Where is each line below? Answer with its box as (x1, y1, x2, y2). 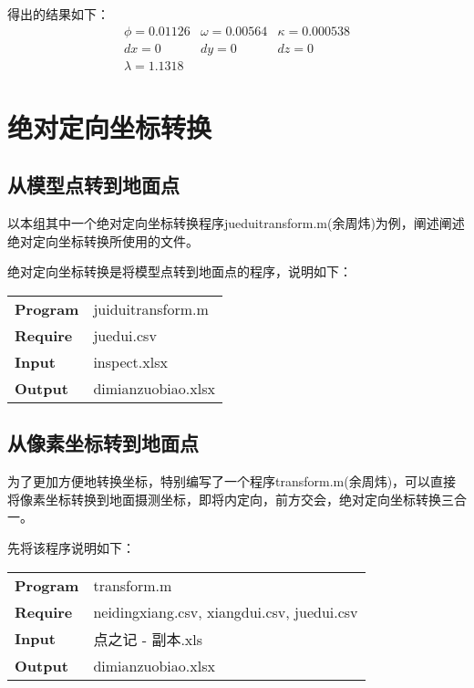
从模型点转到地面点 (7, 171, 180, 199)
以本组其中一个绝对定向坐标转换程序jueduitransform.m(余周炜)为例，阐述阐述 (7, 214, 465, 233)
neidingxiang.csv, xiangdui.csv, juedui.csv (93, 600, 358, 622)
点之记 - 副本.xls (93, 628, 203, 650)
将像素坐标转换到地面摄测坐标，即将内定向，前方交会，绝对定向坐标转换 (7, 489, 441, 508)
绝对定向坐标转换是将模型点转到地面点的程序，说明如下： (7, 262, 352, 281)
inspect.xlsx (93, 351, 168, 373)
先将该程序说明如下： (7, 538, 135, 558)
